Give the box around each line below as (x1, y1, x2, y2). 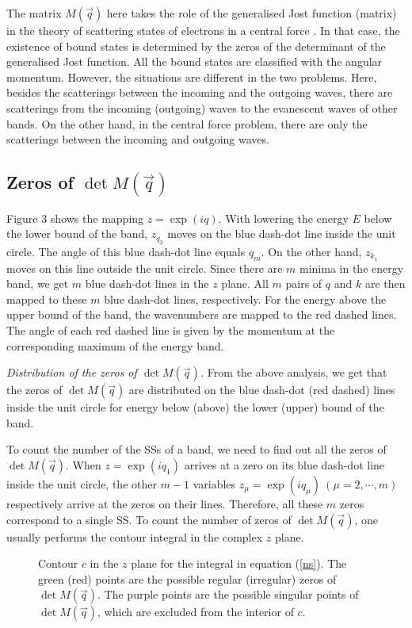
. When (66, 457, 101, 473)
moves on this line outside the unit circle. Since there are (6, 259, 283, 276)
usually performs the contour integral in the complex (6, 528, 263, 545)
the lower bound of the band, (6, 225, 148, 242)
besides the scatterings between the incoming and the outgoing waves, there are (6, 84, 393, 101)
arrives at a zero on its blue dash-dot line (184, 457, 385, 473)
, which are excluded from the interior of (97, 603, 294, 620)
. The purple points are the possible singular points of (97, 586, 359, 603)
